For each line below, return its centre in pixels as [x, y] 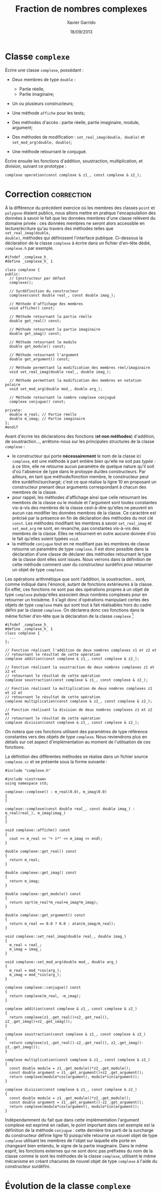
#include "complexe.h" [28, 771]
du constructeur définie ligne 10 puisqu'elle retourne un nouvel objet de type [81, 1136]
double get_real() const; [36, 321]
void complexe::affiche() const [37, 830]
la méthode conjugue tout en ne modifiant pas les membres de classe [81, 543]
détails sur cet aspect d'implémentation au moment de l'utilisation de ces [78, 742]
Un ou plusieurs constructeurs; [43, 104]
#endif [12, 427]
